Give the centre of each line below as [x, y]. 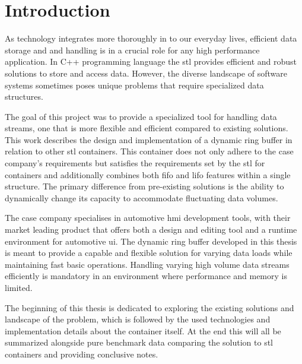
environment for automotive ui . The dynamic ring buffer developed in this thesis [151, 241]
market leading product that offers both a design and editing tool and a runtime [151, 230]
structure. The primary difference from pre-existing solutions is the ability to [144, 186]
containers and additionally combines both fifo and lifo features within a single [148, 174]
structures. [24, 96]
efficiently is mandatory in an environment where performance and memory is [146, 276]
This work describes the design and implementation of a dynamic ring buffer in [149, 139]
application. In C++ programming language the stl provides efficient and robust [151, 61]
